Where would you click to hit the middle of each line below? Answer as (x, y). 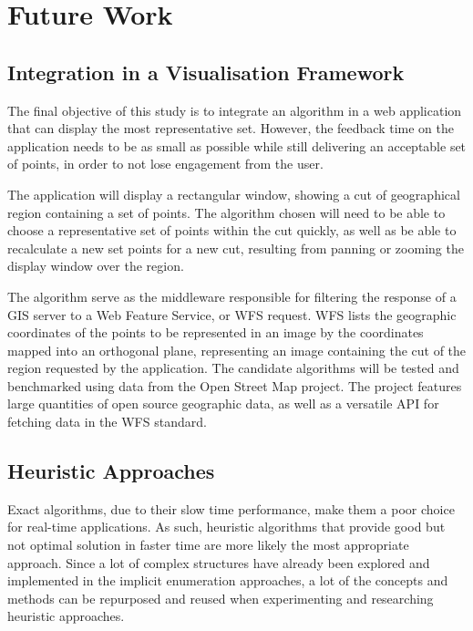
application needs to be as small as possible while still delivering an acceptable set (237, 145)
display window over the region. (96, 266)
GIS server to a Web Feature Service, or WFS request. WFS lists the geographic (232, 314)
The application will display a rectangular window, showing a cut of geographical (234, 194)
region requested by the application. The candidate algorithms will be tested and (233, 368)
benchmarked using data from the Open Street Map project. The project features (235, 385)
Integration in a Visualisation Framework (206, 72)
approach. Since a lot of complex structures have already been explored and (219, 562)
